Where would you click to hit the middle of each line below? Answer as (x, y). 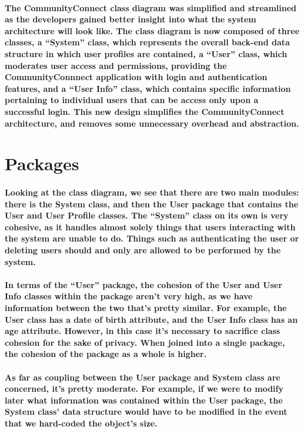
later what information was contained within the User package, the (144, 400)
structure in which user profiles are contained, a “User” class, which (146, 53)
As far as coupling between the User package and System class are (143, 377)
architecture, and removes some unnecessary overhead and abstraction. (152, 123)
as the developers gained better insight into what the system (131, 19)
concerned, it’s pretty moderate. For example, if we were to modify (144, 389)
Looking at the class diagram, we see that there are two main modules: (152, 192)
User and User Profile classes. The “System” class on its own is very (147, 215)
